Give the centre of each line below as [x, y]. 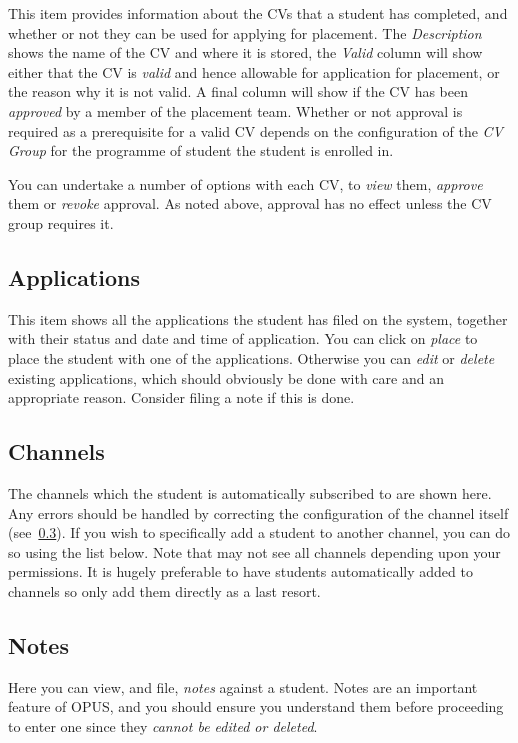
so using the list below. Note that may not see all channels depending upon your [254, 551]
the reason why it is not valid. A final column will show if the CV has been [238, 91]
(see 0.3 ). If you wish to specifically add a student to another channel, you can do [259, 532]
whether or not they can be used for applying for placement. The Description [245, 32]
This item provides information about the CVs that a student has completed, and [258, 13]
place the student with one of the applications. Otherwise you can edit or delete [251, 357]
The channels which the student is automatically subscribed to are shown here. [250, 492]
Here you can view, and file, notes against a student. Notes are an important [243, 686]
